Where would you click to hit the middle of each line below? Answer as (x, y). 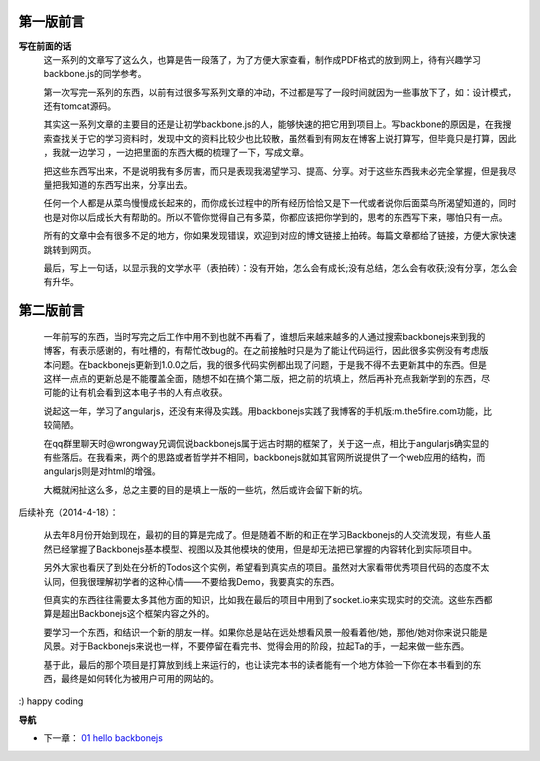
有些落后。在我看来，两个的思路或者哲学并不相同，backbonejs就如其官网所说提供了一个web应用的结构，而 (264, 457)
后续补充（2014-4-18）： (68, 512)
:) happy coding (51, 701)
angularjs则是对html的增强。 (102, 471)
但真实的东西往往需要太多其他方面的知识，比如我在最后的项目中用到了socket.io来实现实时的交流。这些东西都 (268, 600)
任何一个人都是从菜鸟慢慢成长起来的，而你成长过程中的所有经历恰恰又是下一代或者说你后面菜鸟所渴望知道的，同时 (280, 203)
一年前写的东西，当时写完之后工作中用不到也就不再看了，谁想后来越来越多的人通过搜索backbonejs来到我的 (264, 336)
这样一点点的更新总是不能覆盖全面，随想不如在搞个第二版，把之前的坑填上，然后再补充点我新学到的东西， (262, 378)
